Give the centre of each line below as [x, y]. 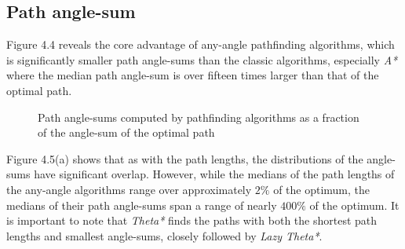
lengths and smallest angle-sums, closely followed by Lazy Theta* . [164, 235]
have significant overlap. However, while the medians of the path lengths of [214, 174]
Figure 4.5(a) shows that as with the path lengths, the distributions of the [185, 158]
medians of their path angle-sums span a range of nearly [142, 205]
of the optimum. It [354, 205]
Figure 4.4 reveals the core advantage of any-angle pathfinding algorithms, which [201, 44]
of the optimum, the [322, 189]
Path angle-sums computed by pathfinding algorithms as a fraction [199, 117]
